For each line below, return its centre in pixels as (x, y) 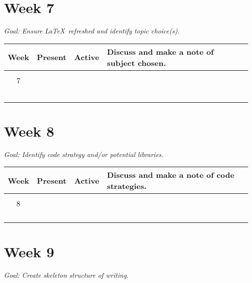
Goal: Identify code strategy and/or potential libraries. (84, 154)
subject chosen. (136, 63)
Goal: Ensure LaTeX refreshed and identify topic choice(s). (92, 31)
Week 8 (29, 131)
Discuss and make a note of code (171, 175)
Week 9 (29, 251)
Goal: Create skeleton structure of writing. (66, 275)
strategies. (127, 186)
